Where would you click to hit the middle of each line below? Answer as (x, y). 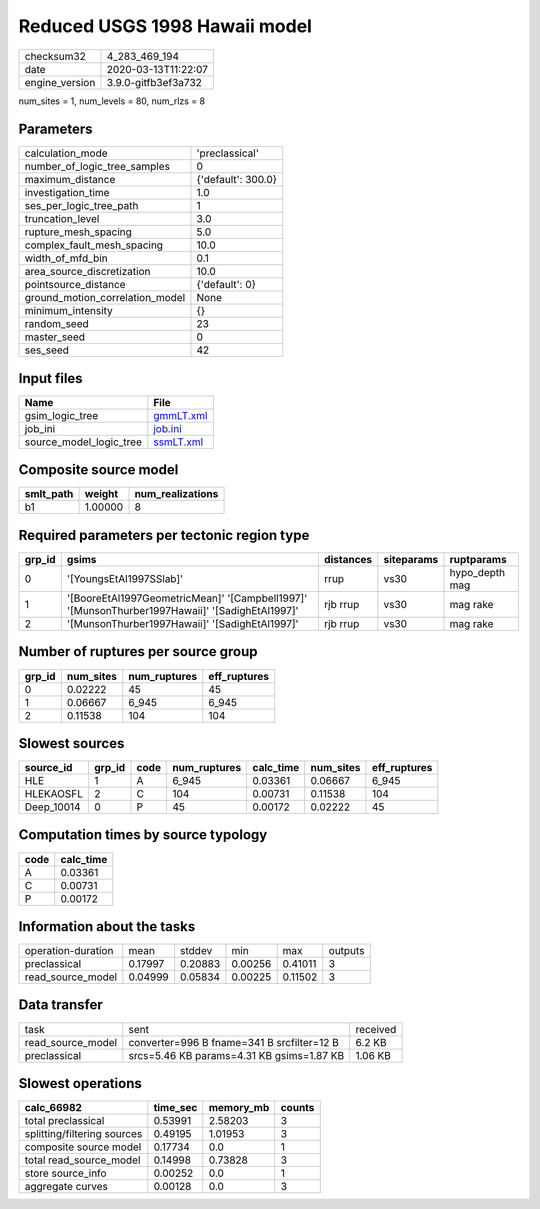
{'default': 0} (226, 285)
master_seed (54, 337)
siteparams (411, 559)
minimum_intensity (69, 311)
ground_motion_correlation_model (105, 298)
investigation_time (67, 193)
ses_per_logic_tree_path (81, 206)
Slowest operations (80, 1083)
